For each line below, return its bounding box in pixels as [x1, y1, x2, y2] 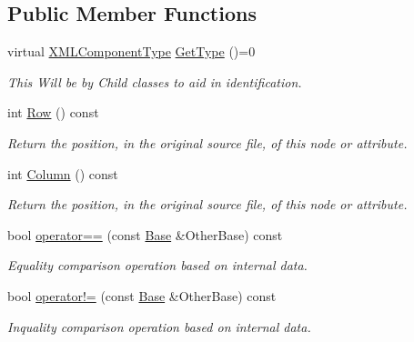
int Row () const [7, 103, 99, 122]
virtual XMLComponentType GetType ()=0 [7, 42, 256, 61]
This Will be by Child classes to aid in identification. [7, 72, 302, 91]
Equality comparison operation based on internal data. [7, 256, 308, 275]
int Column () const [7, 164, 118, 183]
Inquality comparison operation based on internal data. [7, 317, 311, 336]
